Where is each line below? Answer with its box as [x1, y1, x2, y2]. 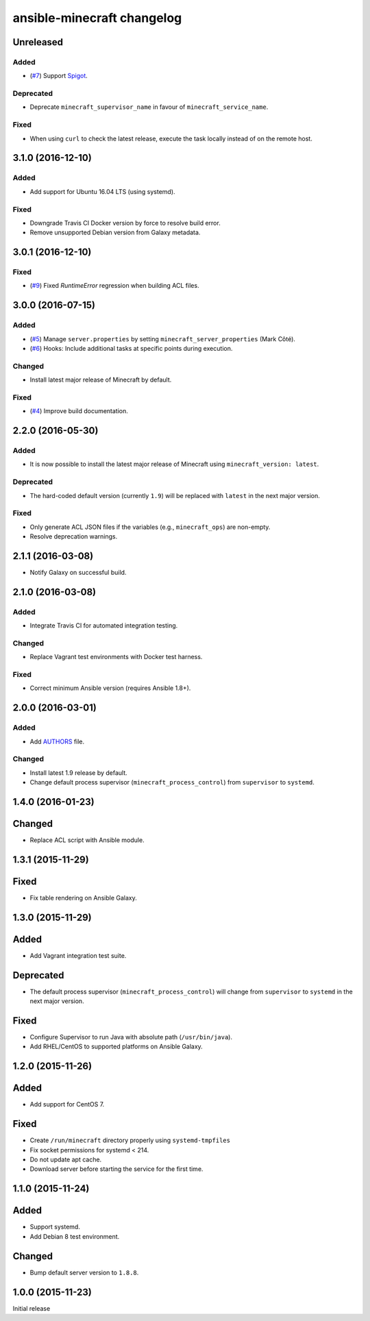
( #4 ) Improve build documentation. [29, 407, 128, 415]
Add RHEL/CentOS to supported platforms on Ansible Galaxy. [29, 1042, 203, 1051]
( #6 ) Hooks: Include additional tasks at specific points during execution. [29, 344, 233, 352]
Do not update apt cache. [29, 1155, 102, 1164]
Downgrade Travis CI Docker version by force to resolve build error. [29, 219, 221, 227]
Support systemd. [29, 1223, 80, 1231]
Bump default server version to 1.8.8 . [29, 1268, 139, 1276]
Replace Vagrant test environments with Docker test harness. [29, 653, 203, 661]
